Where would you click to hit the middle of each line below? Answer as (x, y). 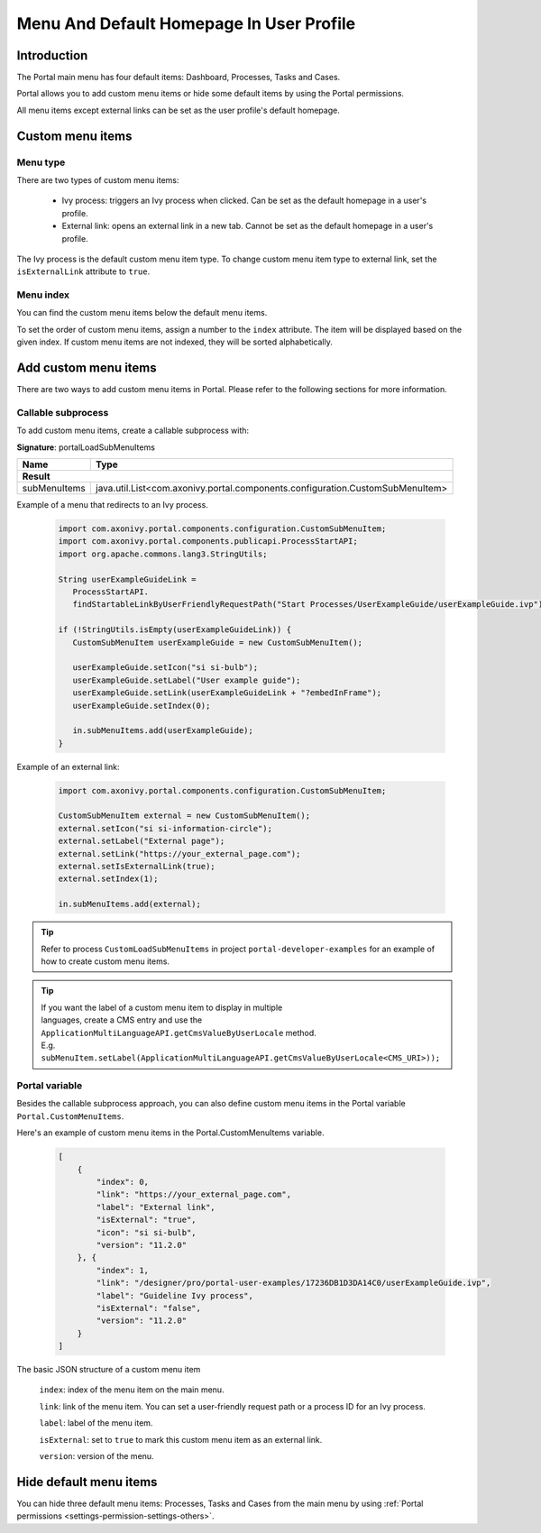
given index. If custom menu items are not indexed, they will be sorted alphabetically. (174, 342)
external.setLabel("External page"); (142, 841)
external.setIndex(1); (108, 879)
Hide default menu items (87, 1482)
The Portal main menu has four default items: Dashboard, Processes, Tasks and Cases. (179, 78)
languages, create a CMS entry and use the (122, 1020)
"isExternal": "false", (149, 1308)
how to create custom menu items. (105, 961)
